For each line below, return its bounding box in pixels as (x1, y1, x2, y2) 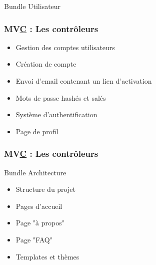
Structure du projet (15, 184, 75, 194)
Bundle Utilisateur (4, 1, 61, 11)
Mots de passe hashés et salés (15, 92, 106, 103)
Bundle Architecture (4, 167, 66, 177)
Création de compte (15, 59, 76, 69)
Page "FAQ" (15, 234, 52, 244)
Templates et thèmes (15, 251, 79, 261)
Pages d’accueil (15, 200, 62, 211)
